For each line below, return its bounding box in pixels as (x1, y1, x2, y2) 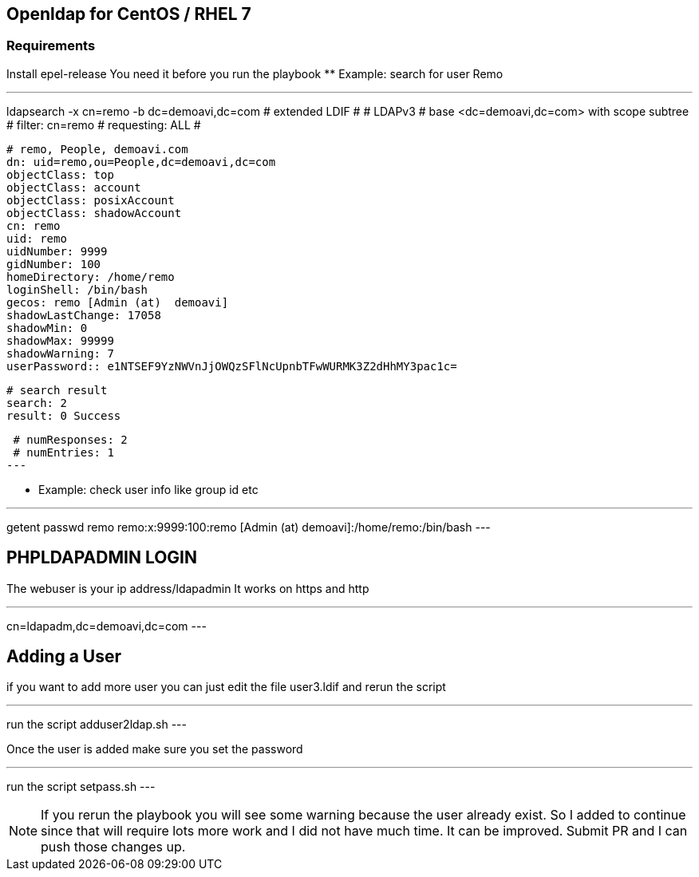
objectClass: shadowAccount (6, 206, 182, 219)
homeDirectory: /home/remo (6, 270, 175, 283)
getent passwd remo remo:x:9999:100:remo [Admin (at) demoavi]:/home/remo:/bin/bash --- (6, 519, 491, 534)
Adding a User (6, 646, 122, 667)
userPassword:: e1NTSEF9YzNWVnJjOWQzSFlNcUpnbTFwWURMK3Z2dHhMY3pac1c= (6, 359, 457, 373)
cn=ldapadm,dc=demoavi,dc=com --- (6, 618, 207, 633)
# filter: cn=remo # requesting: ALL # (6, 117, 201, 132)
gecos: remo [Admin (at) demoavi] (6, 295, 229, 309)
